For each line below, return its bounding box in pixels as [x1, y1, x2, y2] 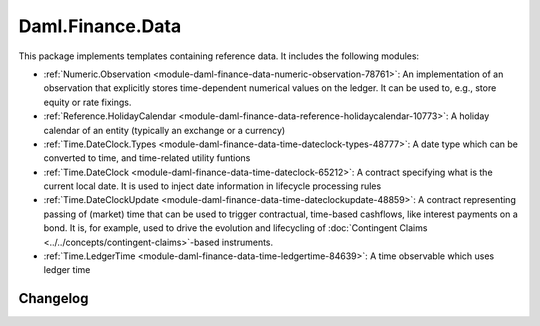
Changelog [18, 290, 89, 307]
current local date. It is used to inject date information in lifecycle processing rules [43, 180, 382, 192]
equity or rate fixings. [43, 96, 132, 108]
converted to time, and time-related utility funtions [43, 152, 251, 164]
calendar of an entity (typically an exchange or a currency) [43, 124, 286, 136]
